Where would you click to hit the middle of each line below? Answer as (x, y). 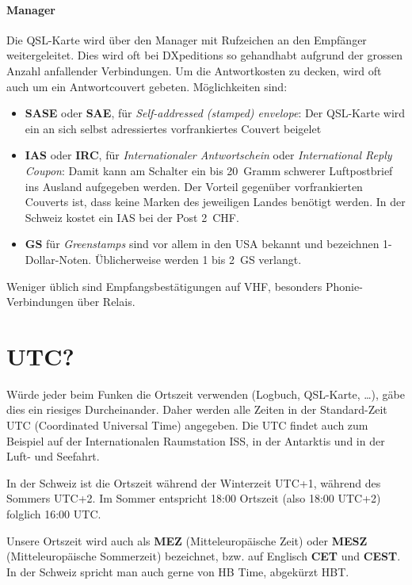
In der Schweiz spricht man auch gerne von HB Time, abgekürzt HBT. (178, 571)
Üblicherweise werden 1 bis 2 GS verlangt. (198, 259)
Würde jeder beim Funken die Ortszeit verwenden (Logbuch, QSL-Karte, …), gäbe (206, 394)
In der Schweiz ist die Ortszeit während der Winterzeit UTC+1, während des (194, 482)
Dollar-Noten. (58, 259)
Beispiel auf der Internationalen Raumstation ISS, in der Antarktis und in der (196, 440)
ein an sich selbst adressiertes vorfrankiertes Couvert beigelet (173, 128)
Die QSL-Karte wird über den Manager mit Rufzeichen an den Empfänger (187, 39)
